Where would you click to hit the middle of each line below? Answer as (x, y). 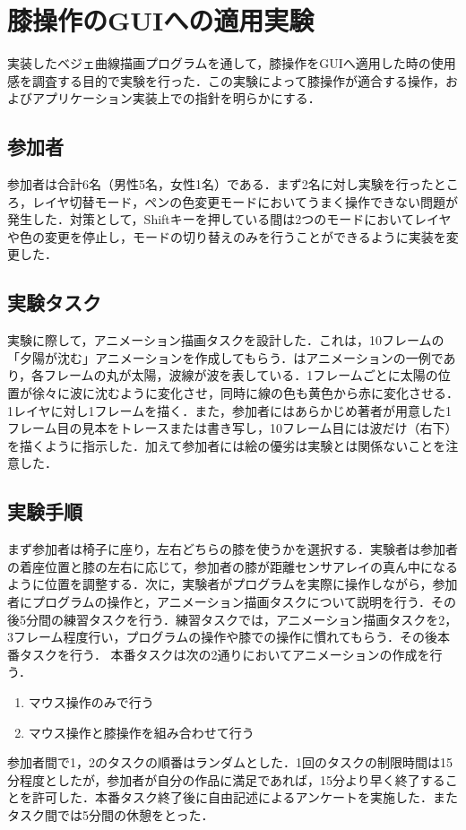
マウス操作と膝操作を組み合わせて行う (141, 732)
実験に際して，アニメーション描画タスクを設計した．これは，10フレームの (226, 340)
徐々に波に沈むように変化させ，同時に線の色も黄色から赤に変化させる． (245, 393)
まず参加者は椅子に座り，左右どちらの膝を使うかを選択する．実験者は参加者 (233, 549)
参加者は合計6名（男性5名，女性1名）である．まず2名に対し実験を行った (220, 184)
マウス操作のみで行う (91, 701)
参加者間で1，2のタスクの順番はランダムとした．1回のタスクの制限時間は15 (230, 762)
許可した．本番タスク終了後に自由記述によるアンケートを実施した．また (245, 797)
